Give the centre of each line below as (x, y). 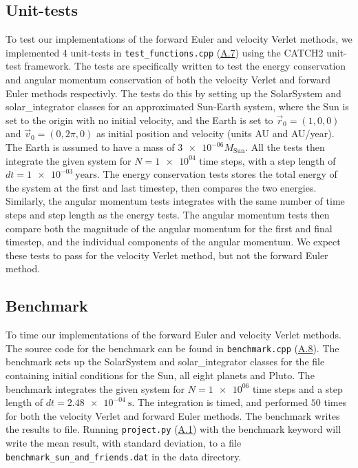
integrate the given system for (69, 160)
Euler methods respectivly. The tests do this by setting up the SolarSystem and (173, 93)
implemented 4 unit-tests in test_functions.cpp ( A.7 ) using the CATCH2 (165, 52)
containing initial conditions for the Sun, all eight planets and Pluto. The (160, 375)
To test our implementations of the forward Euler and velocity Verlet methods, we (179, 39)
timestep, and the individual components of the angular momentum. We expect (173, 242)
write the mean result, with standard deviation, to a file (124, 443)
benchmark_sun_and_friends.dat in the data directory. (124, 456)
